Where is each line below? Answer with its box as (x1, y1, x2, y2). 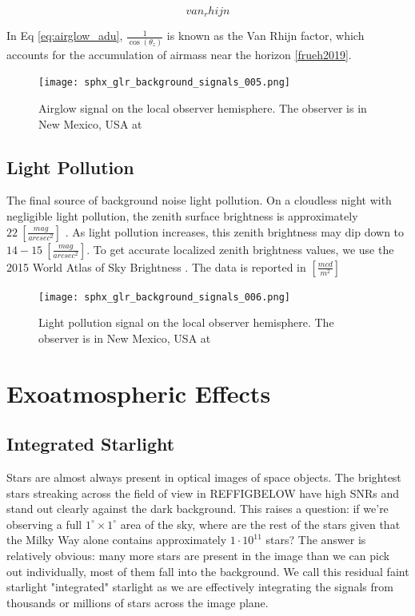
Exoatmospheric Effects (6, 376, 271, 409)
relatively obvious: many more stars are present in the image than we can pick (6, 546, 390, 563)
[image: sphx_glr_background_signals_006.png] (38, 291, 290, 303)
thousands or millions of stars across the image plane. (6, 594, 269, 610)
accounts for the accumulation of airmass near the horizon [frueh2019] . (6, 46, 352, 62)
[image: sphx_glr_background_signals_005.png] (38, 77, 290, 89)
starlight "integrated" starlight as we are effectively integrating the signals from (6, 578, 393, 595)
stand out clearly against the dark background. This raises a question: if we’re (6, 500, 389, 517)
